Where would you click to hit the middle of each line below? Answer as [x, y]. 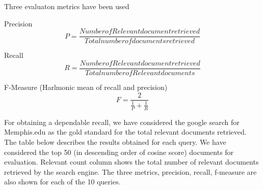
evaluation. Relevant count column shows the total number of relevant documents [131, 162]
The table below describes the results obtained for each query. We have [115, 141]
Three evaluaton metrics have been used [67, 6]
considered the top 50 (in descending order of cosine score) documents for [119, 152]
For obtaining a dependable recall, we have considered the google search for [122, 122]
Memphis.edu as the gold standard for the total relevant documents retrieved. [125, 132]
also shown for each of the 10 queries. [62, 182]
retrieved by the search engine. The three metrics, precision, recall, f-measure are [130, 171]
